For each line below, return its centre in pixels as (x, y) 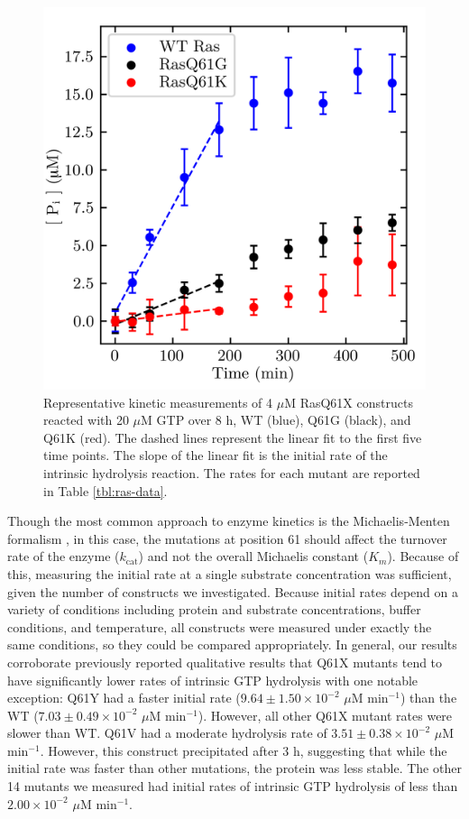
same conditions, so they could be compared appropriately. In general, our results (232, 644)
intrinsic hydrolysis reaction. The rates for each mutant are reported (232, 472)
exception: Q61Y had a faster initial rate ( (124, 698)
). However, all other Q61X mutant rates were (325, 715)
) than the (428, 698)
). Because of (423, 556)
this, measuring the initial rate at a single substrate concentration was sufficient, (230, 573)
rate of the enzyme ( (64, 556)
